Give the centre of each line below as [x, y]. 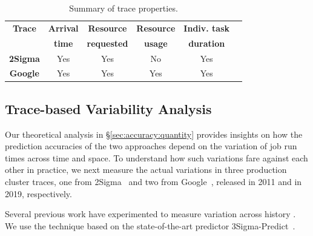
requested [107, 43]
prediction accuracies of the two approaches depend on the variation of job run [151, 146]
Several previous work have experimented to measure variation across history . [150, 214]
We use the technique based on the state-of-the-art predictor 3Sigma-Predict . [150, 225]
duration [207, 43]
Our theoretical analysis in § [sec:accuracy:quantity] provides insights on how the [154, 134]
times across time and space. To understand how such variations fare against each [156, 157]
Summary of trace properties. [124, 8]
